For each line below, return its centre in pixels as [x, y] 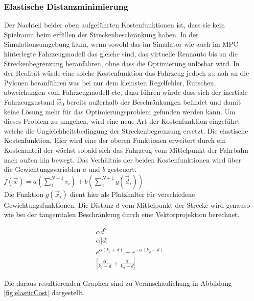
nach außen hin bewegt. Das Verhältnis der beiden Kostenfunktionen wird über [123, 159]
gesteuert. [122, 169]
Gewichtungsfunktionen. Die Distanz [59, 205]
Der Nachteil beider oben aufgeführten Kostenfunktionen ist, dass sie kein [115, 25]
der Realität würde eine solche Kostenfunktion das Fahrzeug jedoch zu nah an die [127, 73]
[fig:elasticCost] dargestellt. [45, 292]
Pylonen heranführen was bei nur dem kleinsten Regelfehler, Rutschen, [110, 82]
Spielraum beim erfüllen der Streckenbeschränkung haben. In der [101, 34]
